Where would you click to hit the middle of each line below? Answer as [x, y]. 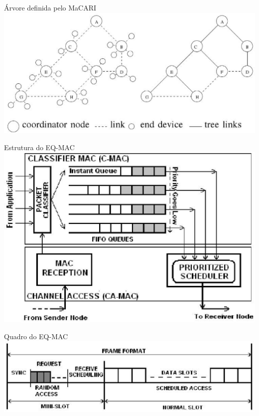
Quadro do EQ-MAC [36, 336]
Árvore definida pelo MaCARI [50, 7]
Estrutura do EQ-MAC [39, 147]
